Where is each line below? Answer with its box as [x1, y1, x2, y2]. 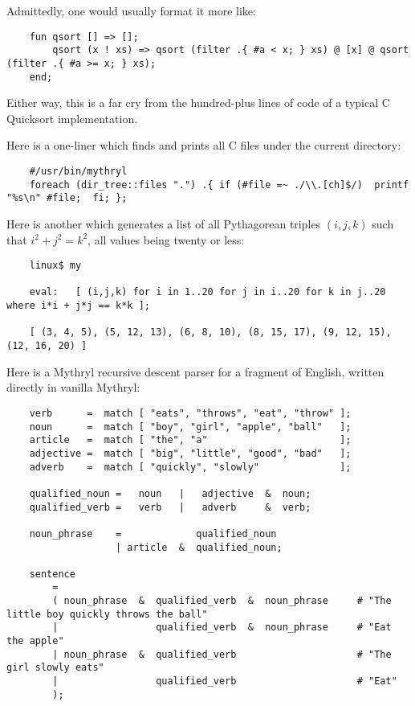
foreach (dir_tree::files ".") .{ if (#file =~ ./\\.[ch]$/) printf [29, 179, 409, 191]
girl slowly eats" [6, 662, 104, 674]
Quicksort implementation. [6, 109, 138, 126]
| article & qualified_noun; [116, 541, 283, 553]
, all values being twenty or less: [87, 231, 245, 248]
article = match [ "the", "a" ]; [29, 434, 352, 446]
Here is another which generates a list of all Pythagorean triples [6, 215, 321, 232]
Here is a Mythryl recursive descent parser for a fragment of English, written [6, 363, 384, 380]
